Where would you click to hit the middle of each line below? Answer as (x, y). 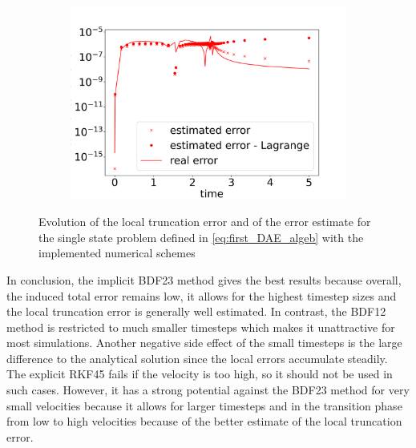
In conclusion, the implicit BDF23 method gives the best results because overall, (204, 279)
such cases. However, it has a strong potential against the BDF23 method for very (208, 390)
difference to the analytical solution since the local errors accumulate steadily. (197, 358)
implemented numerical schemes (117, 253)
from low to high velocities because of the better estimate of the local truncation (204, 421)
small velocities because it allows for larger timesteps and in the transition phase (204, 405)
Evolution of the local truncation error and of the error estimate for (205, 222)
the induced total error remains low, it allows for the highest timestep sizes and (202, 295)
